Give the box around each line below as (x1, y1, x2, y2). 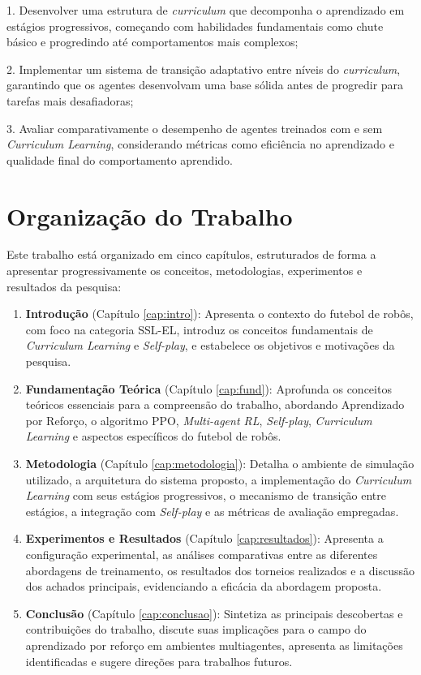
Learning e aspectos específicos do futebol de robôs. (25, 428, 281, 445)
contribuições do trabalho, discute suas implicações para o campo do (25, 621, 367, 638)
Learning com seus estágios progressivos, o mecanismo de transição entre (25, 487, 386, 504)
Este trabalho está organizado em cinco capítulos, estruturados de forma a (6, 246, 376, 263)
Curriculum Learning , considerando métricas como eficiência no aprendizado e (6, 135, 394, 153)
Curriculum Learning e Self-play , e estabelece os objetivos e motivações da (25, 337, 395, 354)
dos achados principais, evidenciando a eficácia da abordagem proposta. (25, 578, 382, 595)
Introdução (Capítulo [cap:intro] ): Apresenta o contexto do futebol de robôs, (25, 305, 414, 322)
